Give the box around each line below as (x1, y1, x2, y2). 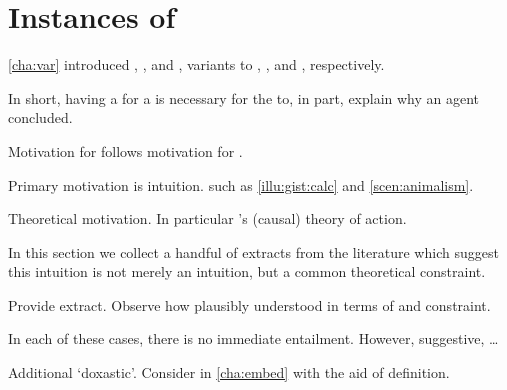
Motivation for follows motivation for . (8, 140, 243, 161)
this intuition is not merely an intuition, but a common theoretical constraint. (8, 261, 486, 282)
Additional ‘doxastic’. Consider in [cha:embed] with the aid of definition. (8, 362, 450, 383)
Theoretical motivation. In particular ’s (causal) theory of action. (8, 208, 407, 229)
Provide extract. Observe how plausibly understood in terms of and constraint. (8, 294, 491, 315)
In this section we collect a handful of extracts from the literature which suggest (8, 241, 499, 262)
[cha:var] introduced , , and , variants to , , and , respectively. (8, 54, 385, 75)
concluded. (8, 107, 73, 128)
